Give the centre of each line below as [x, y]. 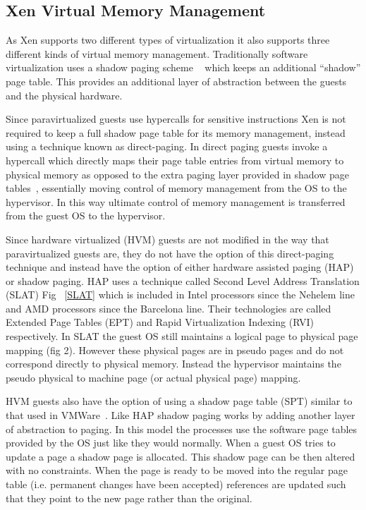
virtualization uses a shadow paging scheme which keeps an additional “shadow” [183, 67]
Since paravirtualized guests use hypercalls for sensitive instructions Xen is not [176, 119]
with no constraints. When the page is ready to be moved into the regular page [177, 470]
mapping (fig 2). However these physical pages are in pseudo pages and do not [175, 350]
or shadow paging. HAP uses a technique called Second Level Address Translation [183, 280]
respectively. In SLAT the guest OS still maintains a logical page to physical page [182, 336]
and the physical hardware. [64, 95]
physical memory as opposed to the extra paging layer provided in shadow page [177, 174]
